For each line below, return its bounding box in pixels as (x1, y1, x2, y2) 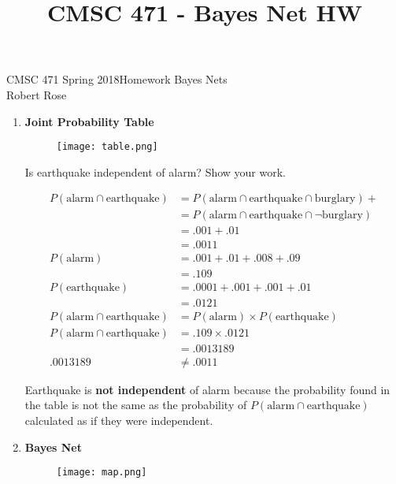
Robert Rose (6, 86, 67, 102)
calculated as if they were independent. (24, 411, 213, 428)
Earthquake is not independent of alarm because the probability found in (24, 381, 390, 397)
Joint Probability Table (24, 113, 154, 129)
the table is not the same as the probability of (24, 397, 247, 413)
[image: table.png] (56, 141, 158, 153)
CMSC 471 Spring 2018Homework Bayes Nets (6, 71, 228, 87)
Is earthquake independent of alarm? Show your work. (24, 163, 286, 180)
